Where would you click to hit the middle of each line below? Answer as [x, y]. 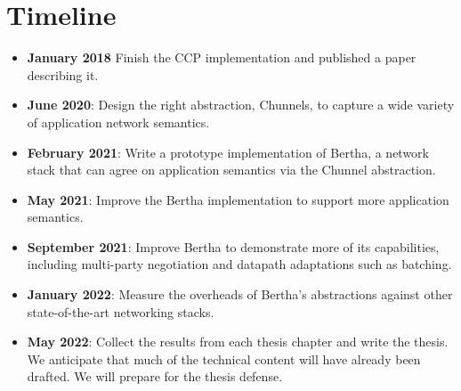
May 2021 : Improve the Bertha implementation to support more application [238, 199]
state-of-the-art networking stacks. [121, 311]
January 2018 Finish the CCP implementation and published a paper [222, 57]
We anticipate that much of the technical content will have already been [224, 358]
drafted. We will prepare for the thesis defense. [155, 376]
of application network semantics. [118, 122]
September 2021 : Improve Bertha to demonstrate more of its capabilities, [233, 246]
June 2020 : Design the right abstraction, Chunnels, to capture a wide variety [241, 105]
